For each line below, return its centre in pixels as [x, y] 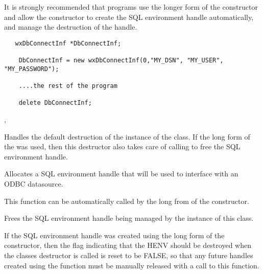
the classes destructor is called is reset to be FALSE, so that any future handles [129, 255]
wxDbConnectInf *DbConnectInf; [68, 43]
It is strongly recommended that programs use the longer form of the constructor [131, 7]
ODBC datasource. [34, 184]
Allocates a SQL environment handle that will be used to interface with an [121, 174]
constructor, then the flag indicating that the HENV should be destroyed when [128, 245]
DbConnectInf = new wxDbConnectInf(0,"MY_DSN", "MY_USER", [121, 61]
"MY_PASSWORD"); [32, 69]
